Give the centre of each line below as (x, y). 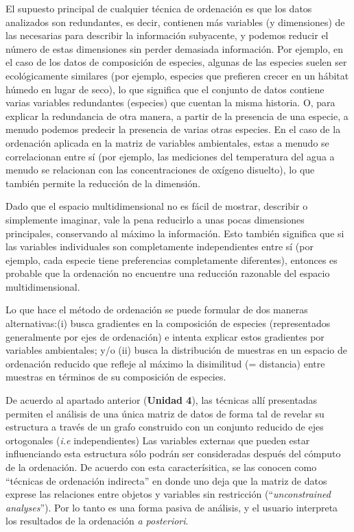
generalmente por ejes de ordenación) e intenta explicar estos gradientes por (165, 336)
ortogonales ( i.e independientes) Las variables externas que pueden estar (158, 440)
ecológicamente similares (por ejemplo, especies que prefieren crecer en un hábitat (177, 75)
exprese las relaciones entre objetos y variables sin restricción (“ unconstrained (168, 494)
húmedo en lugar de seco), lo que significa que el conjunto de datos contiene (165, 89)
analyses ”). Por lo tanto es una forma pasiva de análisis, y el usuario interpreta (172, 507)
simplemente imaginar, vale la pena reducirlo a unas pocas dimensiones (155, 219)
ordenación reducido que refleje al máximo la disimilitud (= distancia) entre (165, 363)
